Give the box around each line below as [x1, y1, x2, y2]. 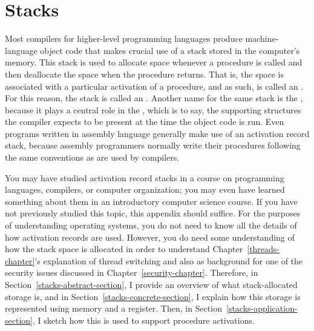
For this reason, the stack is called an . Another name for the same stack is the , [5, 92, 303, 104]
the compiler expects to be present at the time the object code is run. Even [5, 115, 284, 128]
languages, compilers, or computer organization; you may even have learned [5, 183, 285, 196]
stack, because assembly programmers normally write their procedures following [5, 139, 301, 152]
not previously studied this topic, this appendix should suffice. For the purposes [5, 207, 301, 219]
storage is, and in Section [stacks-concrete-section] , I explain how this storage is [5, 290, 301, 303]
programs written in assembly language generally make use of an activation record [5, 127, 310, 139]
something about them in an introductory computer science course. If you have [5, 195, 298, 207]
